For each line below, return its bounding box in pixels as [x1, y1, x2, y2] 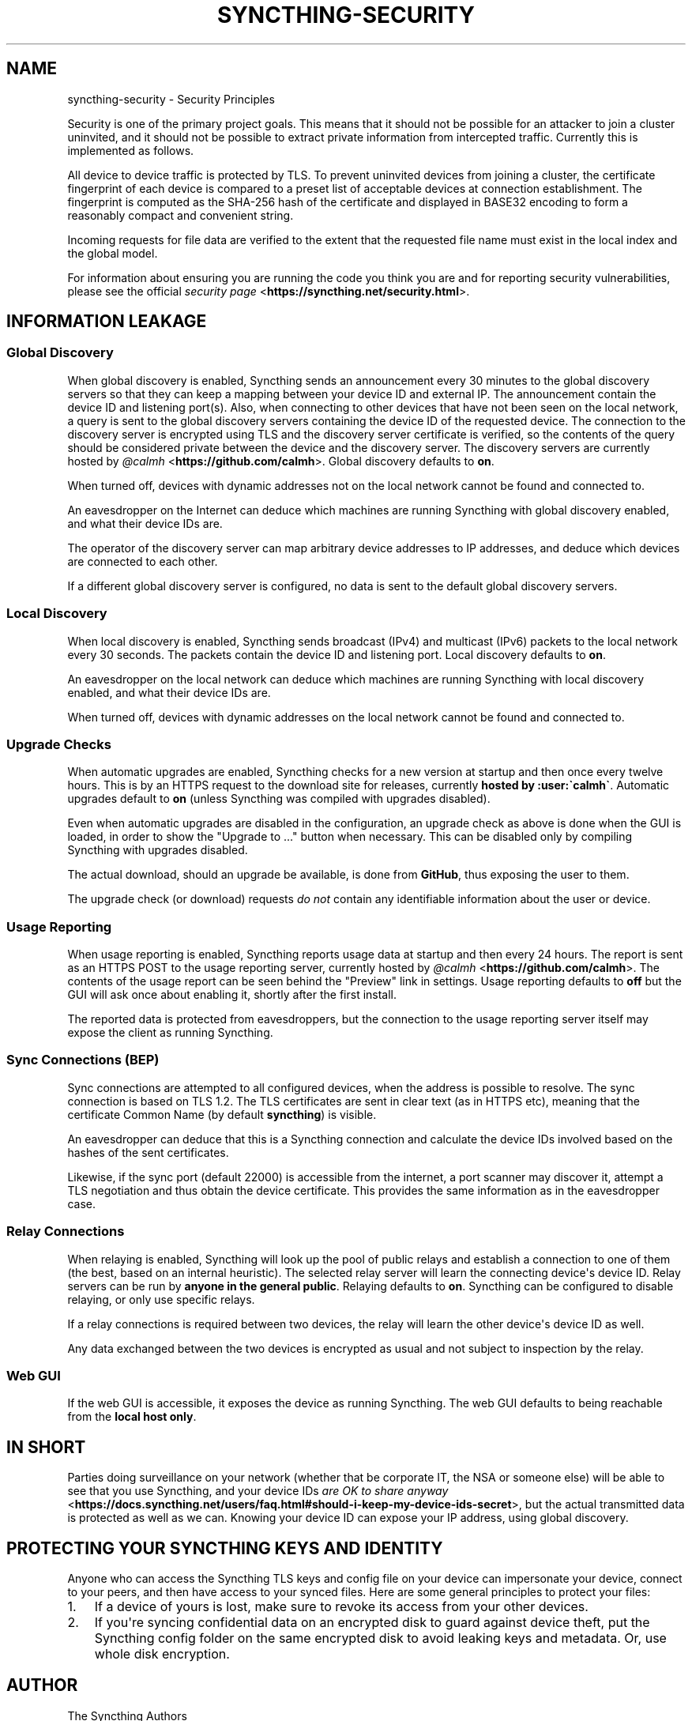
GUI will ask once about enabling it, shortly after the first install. [67, 988, 397, 1002]
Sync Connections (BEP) [6, 1052, 160, 1068]
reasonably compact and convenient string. [67, 208, 294, 222]
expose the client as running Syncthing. [67, 1026, 273, 1040]
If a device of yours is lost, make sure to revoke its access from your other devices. [94, 1599, 589, 1614]
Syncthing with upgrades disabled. [67, 843, 248, 857]
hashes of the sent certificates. [67, 1145, 229, 1159]
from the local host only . [67, 1410, 197, 1424]
